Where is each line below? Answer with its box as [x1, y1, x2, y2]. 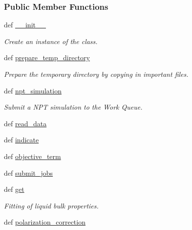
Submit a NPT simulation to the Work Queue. [4, 102, 143, 112]
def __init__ [4, 20, 46, 30]
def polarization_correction [4, 217, 85, 227]
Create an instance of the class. [4, 36, 98, 46]
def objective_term [4, 151, 61, 161]
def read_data [4, 118, 47, 128]
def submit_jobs [4, 167, 53, 178]
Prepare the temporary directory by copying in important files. [4, 69, 189, 79]
